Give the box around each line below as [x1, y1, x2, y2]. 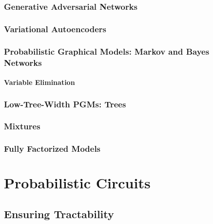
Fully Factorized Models [4, 143, 101, 155]
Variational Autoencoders [4, 22, 106, 35]
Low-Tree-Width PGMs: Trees [4, 98, 126, 110]
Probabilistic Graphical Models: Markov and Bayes [4, 45, 210, 57]
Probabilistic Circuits [4, 173, 151, 193]
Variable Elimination [4, 77, 75, 87]
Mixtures [4, 120, 40, 132]
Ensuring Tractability [4, 206, 114, 221]
